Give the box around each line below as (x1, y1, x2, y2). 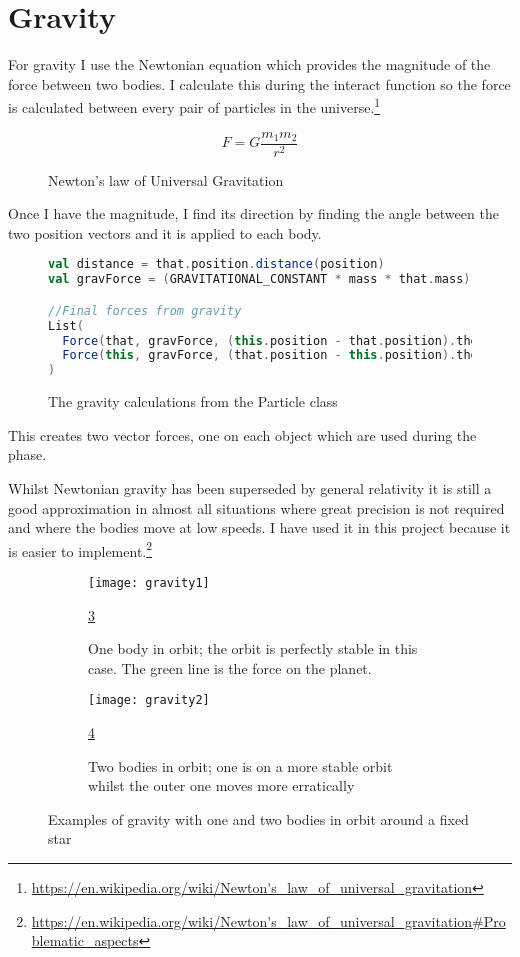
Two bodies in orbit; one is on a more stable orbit (88, 755, 393, 776)
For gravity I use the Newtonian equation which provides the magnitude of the (8, 54, 491, 75)
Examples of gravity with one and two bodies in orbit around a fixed (48, 808, 469, 829)
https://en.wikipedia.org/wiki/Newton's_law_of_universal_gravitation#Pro (31, 910, 506, 931)
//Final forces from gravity (48, 303, 242, 318)
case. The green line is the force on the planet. (88, 657, 372, 678)
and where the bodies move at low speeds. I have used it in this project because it (8, 517, 511, 538)
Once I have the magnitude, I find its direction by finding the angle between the (8, 203, 499, 224)
